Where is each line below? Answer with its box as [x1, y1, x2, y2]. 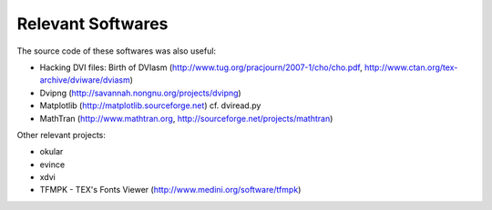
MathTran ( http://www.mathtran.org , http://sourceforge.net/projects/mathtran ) [39, 113, 333, 124]
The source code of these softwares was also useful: [16, 45, 217, 56]
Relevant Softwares [16, 14, 169, 34]
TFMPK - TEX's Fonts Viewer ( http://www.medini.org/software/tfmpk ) [39, 185, 302, 195]
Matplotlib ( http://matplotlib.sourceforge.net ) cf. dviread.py [39, 100, 261, 111]
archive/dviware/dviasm [39, 75, 131, 85]
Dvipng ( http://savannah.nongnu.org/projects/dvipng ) [39, 87, 241, 98]
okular [39, 146, 64, 157]
